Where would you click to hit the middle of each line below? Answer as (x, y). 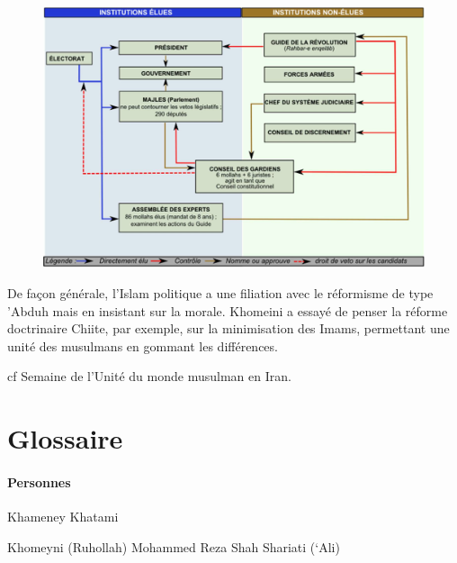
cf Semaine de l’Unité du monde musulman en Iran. (149, 376)
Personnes (39, 481)
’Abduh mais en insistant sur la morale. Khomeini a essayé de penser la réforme (228, 310)
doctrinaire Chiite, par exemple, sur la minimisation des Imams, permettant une (228, 328)
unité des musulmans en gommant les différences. (143, 345)
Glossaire (65, 438)
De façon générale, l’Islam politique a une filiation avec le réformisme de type (220, 293)
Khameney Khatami (63, 517)
